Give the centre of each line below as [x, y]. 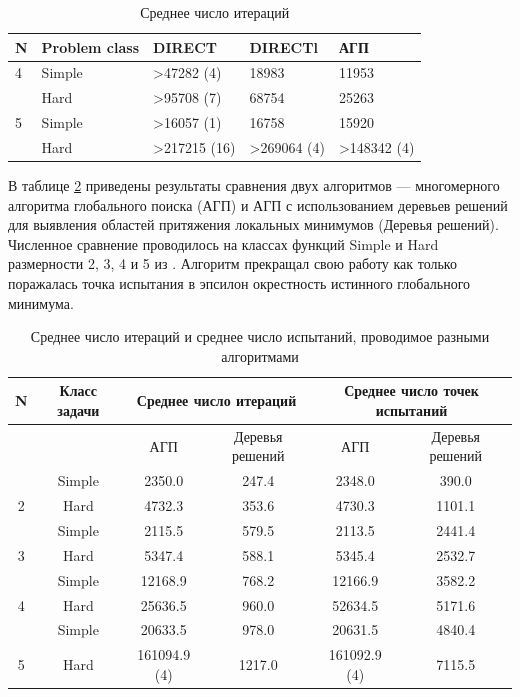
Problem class [90, 46]
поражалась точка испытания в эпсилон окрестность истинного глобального [239, 283]
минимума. [41, 302]
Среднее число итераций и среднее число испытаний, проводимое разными [260, 336]
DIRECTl [283, 46]
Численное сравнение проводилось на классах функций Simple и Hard [223, 243]
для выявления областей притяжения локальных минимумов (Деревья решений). [253, 224]
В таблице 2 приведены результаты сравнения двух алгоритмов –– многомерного [254, 185]
